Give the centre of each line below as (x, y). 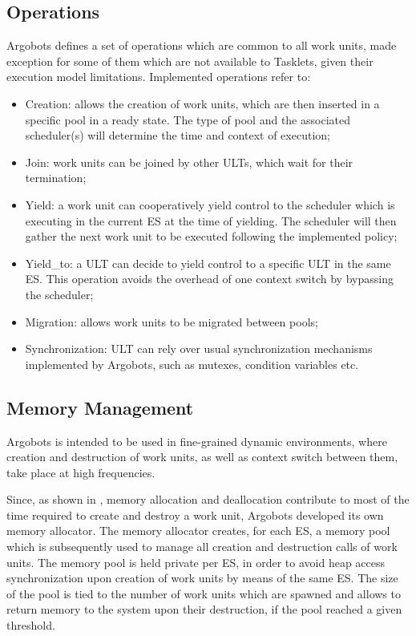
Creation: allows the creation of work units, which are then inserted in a (202, 103)
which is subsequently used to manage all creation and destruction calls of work (202, 547)
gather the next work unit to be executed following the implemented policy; (211, 236)
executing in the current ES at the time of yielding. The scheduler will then (211, 220)
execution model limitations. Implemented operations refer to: (159, 77)
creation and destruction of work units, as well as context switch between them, (202, 457)
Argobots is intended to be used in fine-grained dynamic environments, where (197, 441)
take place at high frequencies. (81, 472)
